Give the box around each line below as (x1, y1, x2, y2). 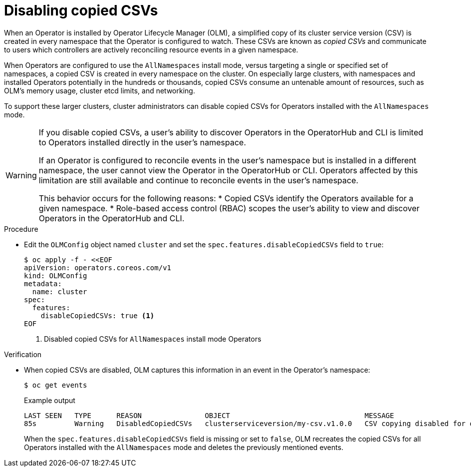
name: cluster (32, 287, 87, 296)
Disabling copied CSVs (4, 2, 158, 19)
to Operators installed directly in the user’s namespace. (38, 137, 246, 147)
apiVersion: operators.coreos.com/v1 (24, 263, 172, 272)
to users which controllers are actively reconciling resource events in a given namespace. (4, 45, 298, 54)
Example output (24, 396, 75, 405)
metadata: (24, 279, 62, 288)
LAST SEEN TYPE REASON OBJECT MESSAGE (24, 411, 394, 420)
